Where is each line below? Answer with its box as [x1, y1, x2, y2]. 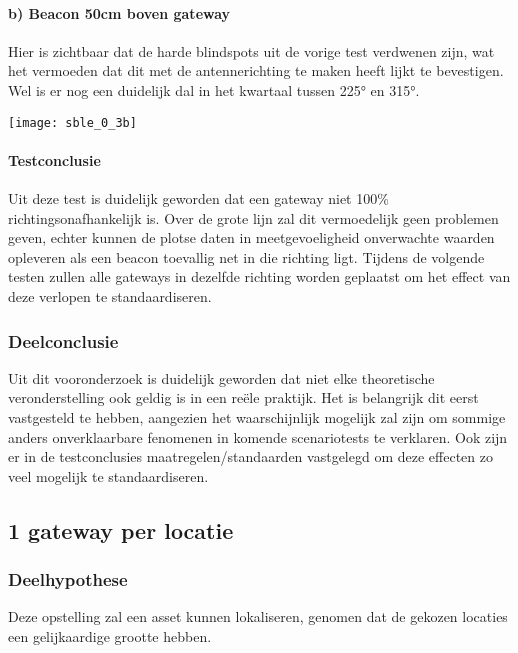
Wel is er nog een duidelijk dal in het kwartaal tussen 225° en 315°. [8, 79, 420, 100]
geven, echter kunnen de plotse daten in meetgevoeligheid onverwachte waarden [8, 227, 495, 248]
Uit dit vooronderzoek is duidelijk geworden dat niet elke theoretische [8, 367, 435, 388]
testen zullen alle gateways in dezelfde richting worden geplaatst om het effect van [8, 266, 511, 287]
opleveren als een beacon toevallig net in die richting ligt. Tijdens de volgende [8, 246, 485, 267]
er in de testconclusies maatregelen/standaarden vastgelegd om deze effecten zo [8, 446, 493, 467]
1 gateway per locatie [8, 514, 234, 545]
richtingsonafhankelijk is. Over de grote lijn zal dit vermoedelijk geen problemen [8, 207, 499, 228]
